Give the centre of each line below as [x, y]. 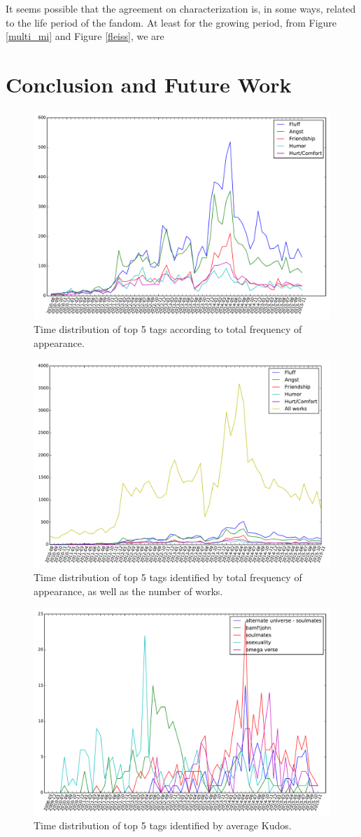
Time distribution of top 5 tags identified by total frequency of [168, 577]
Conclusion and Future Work [149, 84]
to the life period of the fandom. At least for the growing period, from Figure [171, 22]
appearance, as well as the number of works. [128, 591]
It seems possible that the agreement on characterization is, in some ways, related [181, 8]
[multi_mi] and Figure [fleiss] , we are [85, 36]
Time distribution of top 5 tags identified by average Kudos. [163, 825]
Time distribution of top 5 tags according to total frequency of [168, 328]
